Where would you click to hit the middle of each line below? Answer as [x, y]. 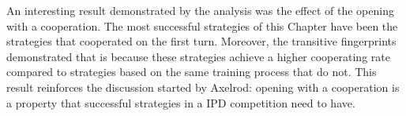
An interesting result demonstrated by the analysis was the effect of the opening [200, 10]
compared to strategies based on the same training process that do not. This [192, 72]
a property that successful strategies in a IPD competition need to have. [181, 102]
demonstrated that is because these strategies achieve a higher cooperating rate [198, 56]
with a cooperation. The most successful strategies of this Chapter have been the [202, 25]
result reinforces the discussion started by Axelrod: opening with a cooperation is [203, 87]
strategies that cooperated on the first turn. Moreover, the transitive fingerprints [201, 41]
